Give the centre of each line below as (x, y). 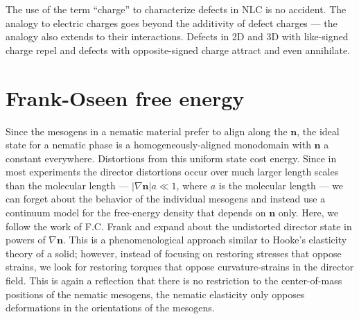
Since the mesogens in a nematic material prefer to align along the (147, 131)
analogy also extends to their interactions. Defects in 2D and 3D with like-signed (177, 36)
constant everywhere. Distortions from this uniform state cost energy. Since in (171, 158)
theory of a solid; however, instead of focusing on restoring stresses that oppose (174, 253)
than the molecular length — (67, 185)
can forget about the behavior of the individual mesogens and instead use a (166, 199)
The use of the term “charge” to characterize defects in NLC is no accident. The (176, 9)
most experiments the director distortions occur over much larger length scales (172, 172)
